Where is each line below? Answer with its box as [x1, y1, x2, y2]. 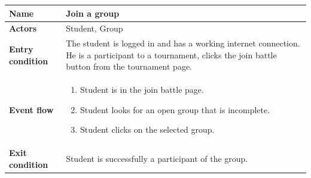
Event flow [9, 103, 54, 115]
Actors [9, 22, 37, 35]
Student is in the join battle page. [80, 83, 204, 96]
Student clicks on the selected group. [80, 123, 215, 136]
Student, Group [66, 22, 123, 35]
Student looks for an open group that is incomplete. [80, 103, 270, 115]
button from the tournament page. [66, 60, 193, 73]
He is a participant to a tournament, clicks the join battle [66, 48, 277, 61]
